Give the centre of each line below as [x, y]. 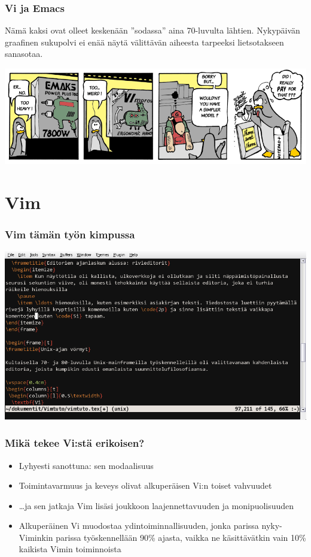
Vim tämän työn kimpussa [70, 234]
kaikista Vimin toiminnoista [70, 549]
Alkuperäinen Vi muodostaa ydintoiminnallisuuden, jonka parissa [139, 526]
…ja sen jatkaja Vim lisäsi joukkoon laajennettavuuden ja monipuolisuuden [156, 505]
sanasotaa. [24, 54]
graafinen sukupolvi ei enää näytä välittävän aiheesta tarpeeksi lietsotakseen [144, 42]
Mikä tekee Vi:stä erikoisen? [75, 443]
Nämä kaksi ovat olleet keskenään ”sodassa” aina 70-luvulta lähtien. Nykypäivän [153, 30]
